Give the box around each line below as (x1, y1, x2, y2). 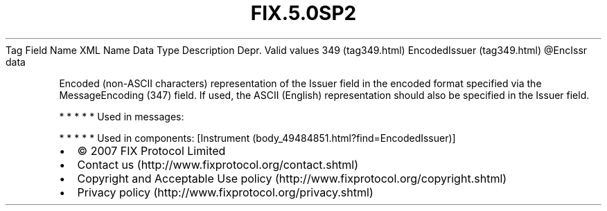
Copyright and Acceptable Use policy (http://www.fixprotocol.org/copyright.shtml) (77, 171, 507, 185)
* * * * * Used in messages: (59, 110, 184, 122)
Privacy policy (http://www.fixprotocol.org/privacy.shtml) (77, 185, 373, 199)
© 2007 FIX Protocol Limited (77, 143, 226, 158)
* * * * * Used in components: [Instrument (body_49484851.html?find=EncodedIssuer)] (59, 131, 456, 144)
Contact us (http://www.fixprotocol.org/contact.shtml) (77, 157, 359, 172)
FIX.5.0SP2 (250, 1, 357, 25)
